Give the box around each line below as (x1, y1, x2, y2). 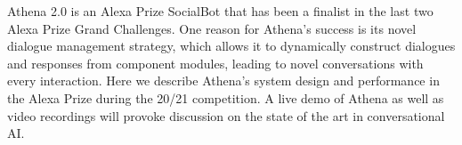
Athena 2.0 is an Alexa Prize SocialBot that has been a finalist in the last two (7, 2, 434, 20)
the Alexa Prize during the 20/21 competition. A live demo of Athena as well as (7, 88, 444, 107)
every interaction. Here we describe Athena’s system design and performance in (7, 71, 440, 90)
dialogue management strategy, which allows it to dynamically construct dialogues (7, 36, 456, 55)
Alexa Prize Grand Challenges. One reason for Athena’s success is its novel (7, 19, 417, 37)
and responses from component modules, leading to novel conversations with (7, 53, 424, 72)
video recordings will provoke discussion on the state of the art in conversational (7, 106, 445, 125)
